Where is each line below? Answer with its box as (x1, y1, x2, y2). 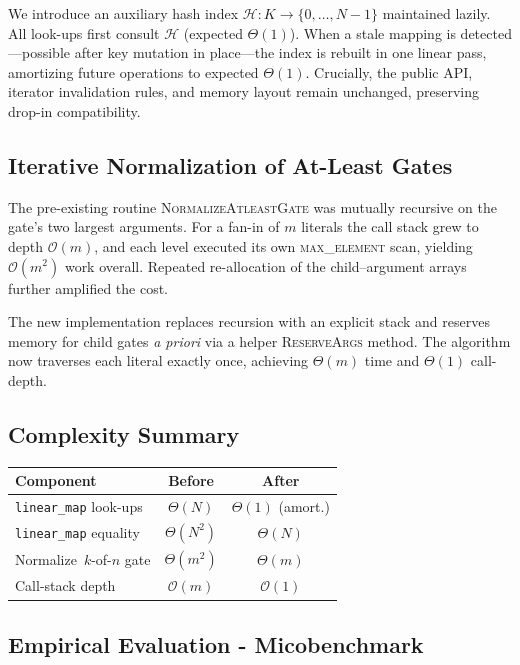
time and (364, 350, 420, 371)
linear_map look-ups (15, 496, 143, 517)
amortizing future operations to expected (8, 61, 259, 82)
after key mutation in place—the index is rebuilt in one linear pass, (74, 42, 487, 63)
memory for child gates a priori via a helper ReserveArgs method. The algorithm (8, 330, 511, 351)
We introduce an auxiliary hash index (8, 3, 239, 23)
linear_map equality (15, 522, 140, 543)
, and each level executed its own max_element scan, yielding (94, 235, 473, 256)
